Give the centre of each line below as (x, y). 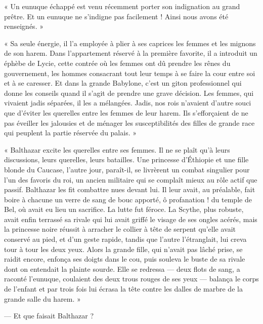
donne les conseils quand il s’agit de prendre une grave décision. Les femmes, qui (129, 93)
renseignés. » (24, 26)
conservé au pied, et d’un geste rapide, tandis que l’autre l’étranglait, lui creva (125, 239)
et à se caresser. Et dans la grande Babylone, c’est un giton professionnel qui (123, 83)
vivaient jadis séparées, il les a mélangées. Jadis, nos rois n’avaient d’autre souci (128, 103)
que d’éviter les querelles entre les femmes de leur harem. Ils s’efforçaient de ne (126, 112)
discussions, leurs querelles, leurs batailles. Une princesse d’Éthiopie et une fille (126, 159)
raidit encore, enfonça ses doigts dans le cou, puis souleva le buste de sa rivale (125, 259)
